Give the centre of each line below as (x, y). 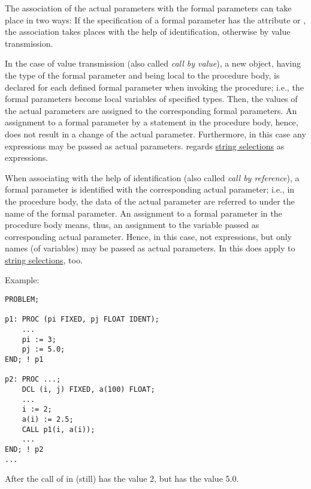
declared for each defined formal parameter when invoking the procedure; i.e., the (154, 87)
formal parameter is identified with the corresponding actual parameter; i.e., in (150, 189)
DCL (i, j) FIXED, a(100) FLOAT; (88, 389)
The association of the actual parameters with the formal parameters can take (148, 8)
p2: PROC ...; (33, 379)
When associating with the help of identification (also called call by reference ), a (152, 177)
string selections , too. (44, 259)
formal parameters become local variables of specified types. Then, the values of (151, 99)
